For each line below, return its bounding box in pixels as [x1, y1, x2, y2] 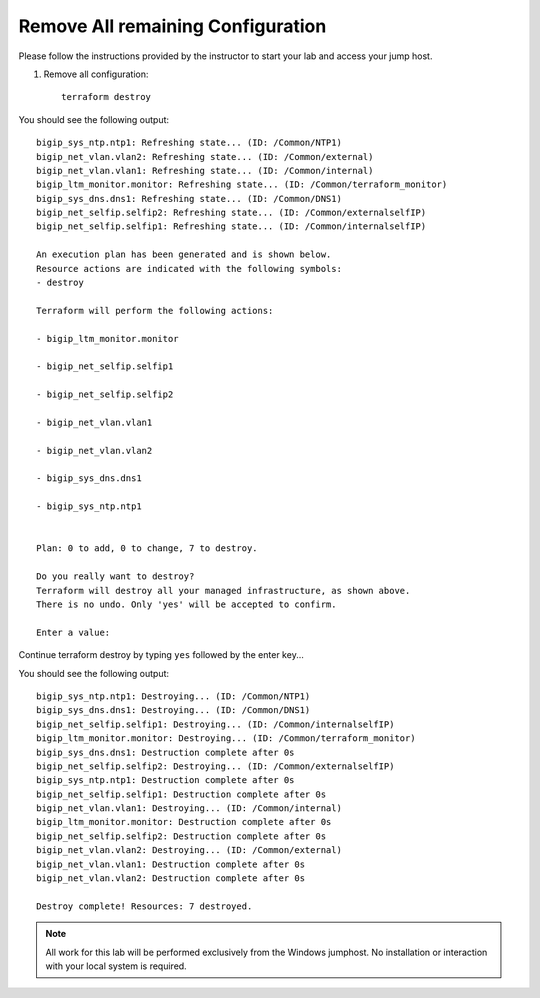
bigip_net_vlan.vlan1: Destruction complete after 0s [36, 858, 305, 870]
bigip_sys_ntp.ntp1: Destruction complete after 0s [36, 775, 295, 786]
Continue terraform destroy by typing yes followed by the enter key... [18, 649, 304, 661]
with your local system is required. [45, 960, 187, 972]
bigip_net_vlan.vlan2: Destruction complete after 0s [36, 873, 305, 884]
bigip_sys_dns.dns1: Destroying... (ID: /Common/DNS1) [36, 705, 311, 716]
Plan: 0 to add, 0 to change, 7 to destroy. [36, 543, 259, 554]
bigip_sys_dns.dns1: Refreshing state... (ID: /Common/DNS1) [36, 193, 342, 204]
